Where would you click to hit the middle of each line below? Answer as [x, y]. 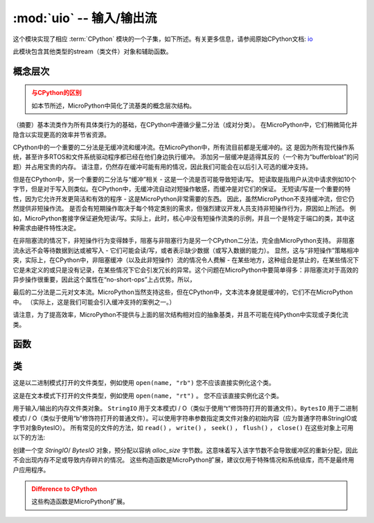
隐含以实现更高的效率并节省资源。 [61, 135]
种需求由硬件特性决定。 [46, 228]
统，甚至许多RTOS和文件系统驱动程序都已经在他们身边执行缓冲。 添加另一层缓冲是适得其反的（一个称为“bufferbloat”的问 [186, 157]
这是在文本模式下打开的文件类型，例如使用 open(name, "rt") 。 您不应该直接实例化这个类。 [148, 395]
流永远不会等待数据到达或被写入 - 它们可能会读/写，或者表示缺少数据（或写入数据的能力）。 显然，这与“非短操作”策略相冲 [186, 250]
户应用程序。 [31, 470]
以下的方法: [29, 438]
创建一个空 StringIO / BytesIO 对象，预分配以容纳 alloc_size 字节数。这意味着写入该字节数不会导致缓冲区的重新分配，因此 [185, 450]
